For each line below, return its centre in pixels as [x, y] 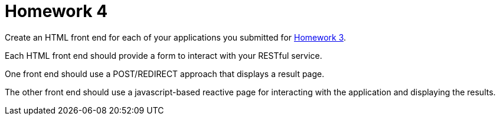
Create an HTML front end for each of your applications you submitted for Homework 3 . [176, 37]
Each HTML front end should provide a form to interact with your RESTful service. [164, 55]
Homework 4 [56, 11]
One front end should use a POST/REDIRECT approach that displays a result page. [165, 74]
